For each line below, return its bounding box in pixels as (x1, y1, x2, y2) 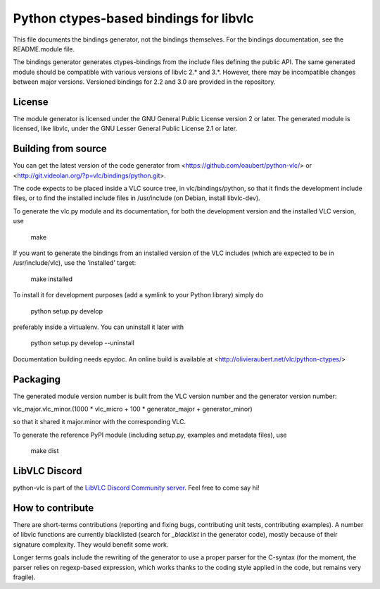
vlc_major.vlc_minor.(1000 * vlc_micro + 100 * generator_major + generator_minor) (13, 405, 253, 414)
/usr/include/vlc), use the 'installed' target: (13, 259, 137, 267)
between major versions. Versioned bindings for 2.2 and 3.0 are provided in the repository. (13, 77, 276, 86)
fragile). (13, 573, 36, 581)
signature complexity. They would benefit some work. (13, 540, 169, 549)
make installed (30, 275, 73, 283)
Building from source (13, 143, 107, 155)
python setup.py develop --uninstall (30, 339, 135, 347)
